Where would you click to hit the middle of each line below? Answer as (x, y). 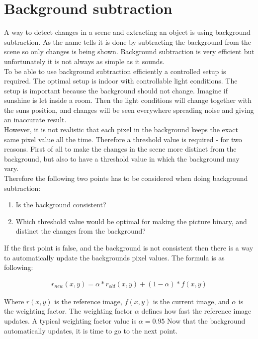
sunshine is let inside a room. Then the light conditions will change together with (128, 100)
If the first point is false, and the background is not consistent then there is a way (129, 248)
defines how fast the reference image (196, 311)
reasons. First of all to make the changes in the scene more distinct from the (120, 149)
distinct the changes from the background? (81, 231)
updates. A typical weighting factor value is (70, 321)
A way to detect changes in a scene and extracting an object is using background (127, 32)
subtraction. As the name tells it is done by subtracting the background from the (128, 42)
